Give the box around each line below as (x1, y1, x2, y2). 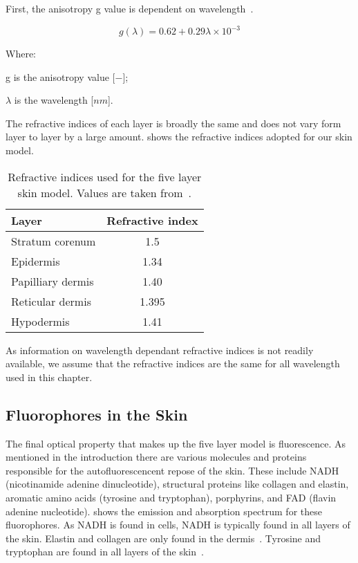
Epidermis (11, 252, 60, 269)
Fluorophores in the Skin (6, 403, 188, 425)
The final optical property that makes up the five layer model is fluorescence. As (6, 436, 346, 450)
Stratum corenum (11, 232, 96, 249)
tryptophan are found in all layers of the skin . (6, 544, 204, 559)
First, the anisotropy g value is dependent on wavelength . (6, 1, 254, 15)
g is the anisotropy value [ (6, 69, 115, 84)
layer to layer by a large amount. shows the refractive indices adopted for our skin (6, 129, 352, 144)
